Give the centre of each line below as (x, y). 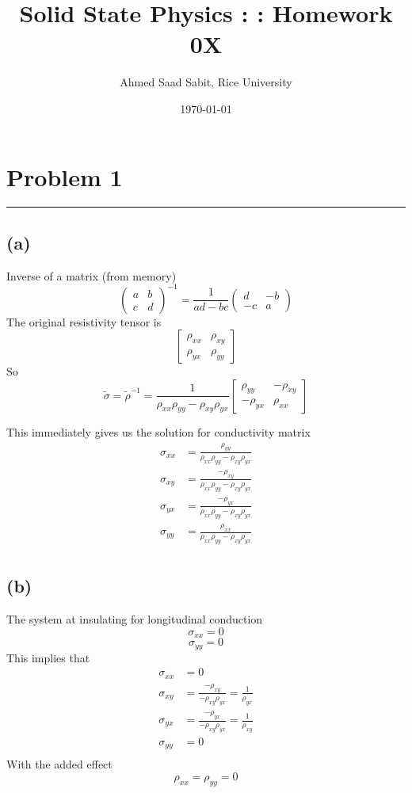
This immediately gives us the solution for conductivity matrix (158, 431)
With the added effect (59, 764)
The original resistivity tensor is (84, 321)
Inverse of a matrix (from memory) (92, 275)
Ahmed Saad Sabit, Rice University (206, 82)
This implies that (48, 657)
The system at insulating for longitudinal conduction (135, 619)
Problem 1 (65, 176)
